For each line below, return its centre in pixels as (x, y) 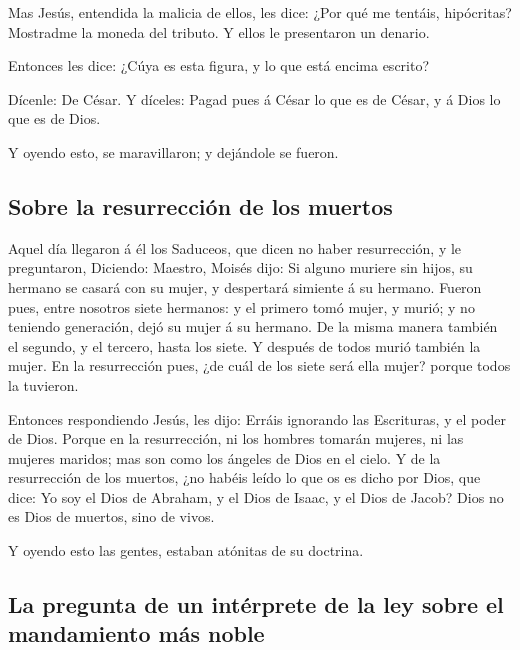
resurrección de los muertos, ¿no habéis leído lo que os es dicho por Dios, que (244, 477)
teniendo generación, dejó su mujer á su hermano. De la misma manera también (253, 326)
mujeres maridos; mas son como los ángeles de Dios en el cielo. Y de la (224, 457)
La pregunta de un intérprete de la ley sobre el (256, 604)
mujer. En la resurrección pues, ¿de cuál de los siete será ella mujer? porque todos (259, 365)
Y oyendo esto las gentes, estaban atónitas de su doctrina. (186, 550)
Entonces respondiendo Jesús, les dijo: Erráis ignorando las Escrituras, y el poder (257, 418)
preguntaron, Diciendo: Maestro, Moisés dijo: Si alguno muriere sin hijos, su (240, 267)
